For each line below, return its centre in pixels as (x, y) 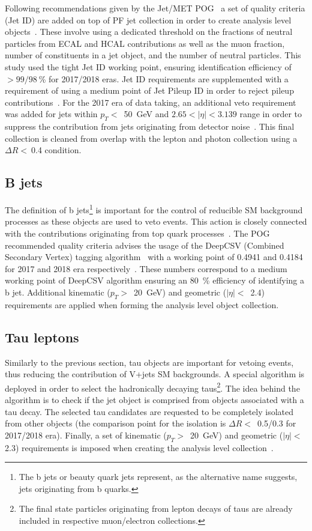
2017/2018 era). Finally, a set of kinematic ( (86, 435)
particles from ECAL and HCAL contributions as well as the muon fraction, (145, 43)
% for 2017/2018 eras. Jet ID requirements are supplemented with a (163, 78)
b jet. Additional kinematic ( (58, 292)
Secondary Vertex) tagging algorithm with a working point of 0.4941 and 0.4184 (154, 257)
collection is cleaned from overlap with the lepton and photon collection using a (151, 138)
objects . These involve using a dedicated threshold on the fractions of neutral (149, 32)
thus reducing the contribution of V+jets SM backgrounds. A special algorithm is (155, 374)
